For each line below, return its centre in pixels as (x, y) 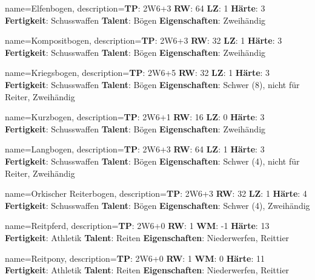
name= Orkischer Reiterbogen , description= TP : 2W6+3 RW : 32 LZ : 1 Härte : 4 (156, 193)
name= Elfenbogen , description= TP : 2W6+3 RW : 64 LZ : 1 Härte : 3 (135, 8)
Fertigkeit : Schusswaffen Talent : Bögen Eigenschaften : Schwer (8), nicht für (152, 84)
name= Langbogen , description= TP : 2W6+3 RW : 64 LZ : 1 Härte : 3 (135, 149)
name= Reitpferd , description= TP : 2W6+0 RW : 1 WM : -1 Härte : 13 (137, 226)
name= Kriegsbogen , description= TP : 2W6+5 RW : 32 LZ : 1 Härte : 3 (138, 73)
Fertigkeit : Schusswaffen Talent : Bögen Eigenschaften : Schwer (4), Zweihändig (157, 205)
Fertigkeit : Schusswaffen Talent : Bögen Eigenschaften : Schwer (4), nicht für (152, 161)
